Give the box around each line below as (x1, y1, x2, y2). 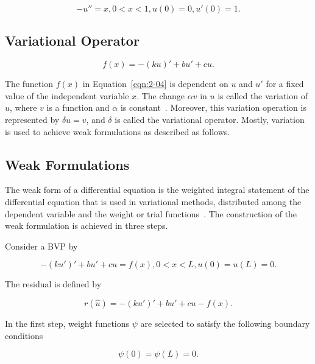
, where (10, 101, 37, 114)
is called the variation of (218, 89, 308, 102)
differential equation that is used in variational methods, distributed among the (5, 195, 302, 208)
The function (5, 77, 53, 90)
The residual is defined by (5, 278, 102, 290)
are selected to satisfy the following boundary (140, 317, 310, 329)
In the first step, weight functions (5, 317, 130, 329)
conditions (5, 329, 43, 341)
